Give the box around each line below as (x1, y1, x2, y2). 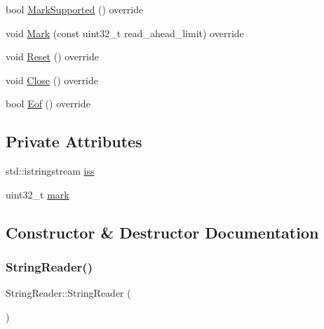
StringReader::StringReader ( (6, 286, 131, 300)
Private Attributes (6, 130, 142, 152)
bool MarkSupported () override (6, 2, 144, 16)
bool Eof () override (6, 96, 90, 111)
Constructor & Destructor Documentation (6, 221, 319, 243)
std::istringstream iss (6, 163, 95, 178)
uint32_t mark (6, 187, 69, 201)
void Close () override (6, 72, 98, 87)
